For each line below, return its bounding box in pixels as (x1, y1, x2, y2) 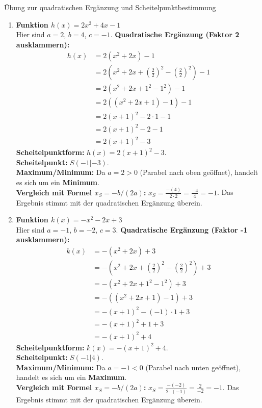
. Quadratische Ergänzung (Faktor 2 (110, 29, 240, 40)
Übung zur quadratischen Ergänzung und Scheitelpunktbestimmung (4, 2, 216, 12)
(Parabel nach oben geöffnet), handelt (140, 167, 258, 177)
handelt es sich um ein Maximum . (16, 372, 127, 382)
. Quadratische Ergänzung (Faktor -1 (116, 224, 248, 235)
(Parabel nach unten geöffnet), (145, 362, 241, 372)
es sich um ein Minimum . (16, 176, 99, 187)
